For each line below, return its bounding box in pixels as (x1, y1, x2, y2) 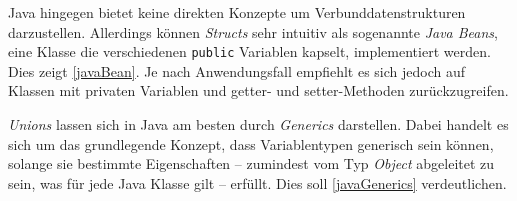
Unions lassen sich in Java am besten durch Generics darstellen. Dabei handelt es (8, 114, 509, 135)
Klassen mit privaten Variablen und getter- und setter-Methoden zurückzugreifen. (8, 80, 509, 101)
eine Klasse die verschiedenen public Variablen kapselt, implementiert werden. (8, 41, 491, 62)
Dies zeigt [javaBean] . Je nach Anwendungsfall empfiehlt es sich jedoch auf (8, 60, 466, 81)
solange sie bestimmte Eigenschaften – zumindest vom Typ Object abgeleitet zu (8, 153, 495, 174)
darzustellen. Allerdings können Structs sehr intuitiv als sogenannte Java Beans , (8, 21, 498, 42)
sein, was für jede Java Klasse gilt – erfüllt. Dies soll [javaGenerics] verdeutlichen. (8, 172, 507, 193)
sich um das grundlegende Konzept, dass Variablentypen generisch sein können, (8, 133, 494, 154)
